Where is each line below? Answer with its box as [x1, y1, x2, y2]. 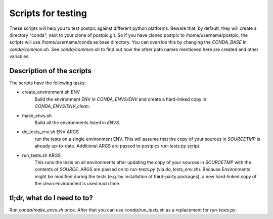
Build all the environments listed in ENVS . [34, 119, 121, 126]
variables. [9, 53, 30, 60]
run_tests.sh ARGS [22, 152, 61, 158]
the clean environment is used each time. [34, 181, 121, 187]
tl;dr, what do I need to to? [9, 193, 93, 202]
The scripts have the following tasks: [9, 80, 86, 86]
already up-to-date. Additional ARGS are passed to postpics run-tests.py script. [34, 143, 201, 149]
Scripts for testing [9, 8, 87, 19]
